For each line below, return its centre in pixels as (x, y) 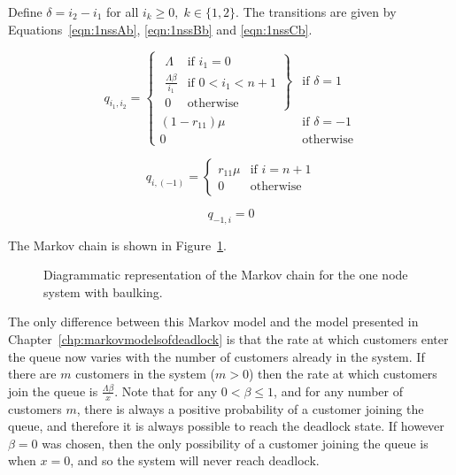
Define (25, 11)
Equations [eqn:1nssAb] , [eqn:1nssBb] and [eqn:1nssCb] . (160, 29)
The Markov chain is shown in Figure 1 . (118, 245)
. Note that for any (166, 391)
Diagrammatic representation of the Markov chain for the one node (226, 275)
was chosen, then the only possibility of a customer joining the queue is (235, 443)
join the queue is (53, 391)
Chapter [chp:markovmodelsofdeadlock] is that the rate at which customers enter (228, 339)
